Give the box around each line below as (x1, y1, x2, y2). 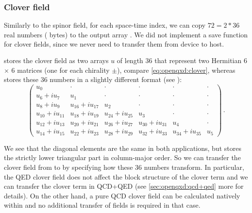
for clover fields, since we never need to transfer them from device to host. (4, 39, 224, 49)
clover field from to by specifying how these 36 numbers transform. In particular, (4, 162, 244, 172)
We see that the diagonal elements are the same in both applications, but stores (4, 143, 241, 153)
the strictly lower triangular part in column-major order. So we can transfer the (4, 152, 241, 163)
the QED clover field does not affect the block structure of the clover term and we (4, 171, 248, 181)
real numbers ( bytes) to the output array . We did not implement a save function (4, 29, 248, 39)
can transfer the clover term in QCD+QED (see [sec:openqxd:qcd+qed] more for (4, 181, 244, 191)
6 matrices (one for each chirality (11, 65, 110, 75)
